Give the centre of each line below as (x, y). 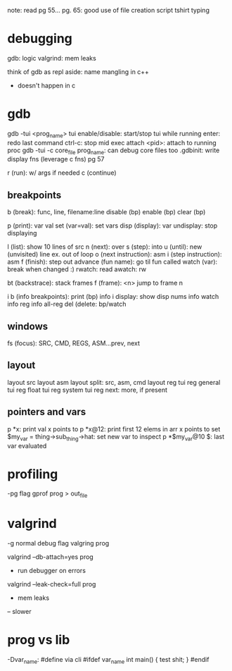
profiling (33, 474)
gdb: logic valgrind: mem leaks (52, 58)
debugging (40, 39)
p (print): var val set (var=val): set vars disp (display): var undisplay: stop (112, 226)
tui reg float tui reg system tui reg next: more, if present (87, 390)
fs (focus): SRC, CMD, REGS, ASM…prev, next (74, 343)
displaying (22, 233)
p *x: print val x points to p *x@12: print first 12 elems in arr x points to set (114, 429)
